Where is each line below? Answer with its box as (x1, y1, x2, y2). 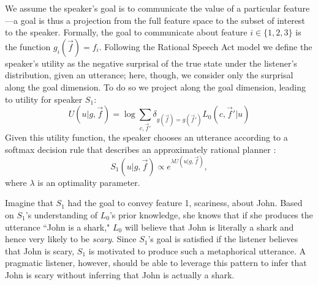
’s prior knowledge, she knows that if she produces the (109, 208, 313, 221)
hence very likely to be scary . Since (5, 232, 137, 245)
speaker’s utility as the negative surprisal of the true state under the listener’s (5, 56, 297, 69)
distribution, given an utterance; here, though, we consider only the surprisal (5, 68, 293, 81)
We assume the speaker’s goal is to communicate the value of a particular (5, 2, 281, 14)
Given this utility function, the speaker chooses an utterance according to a (5, 131, 288, 144)
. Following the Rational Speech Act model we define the (99, 40, 312, 53)
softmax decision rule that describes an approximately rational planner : (5, 142, 276, 155)
